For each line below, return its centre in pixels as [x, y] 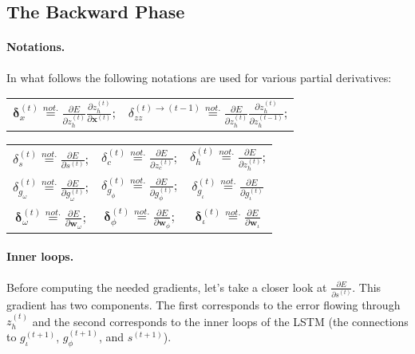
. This [367, 287]
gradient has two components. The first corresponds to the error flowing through [204, 304]
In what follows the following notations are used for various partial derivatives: [199, 77]
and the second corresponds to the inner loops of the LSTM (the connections [220, 321]
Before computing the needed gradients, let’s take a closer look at [167, 287]
